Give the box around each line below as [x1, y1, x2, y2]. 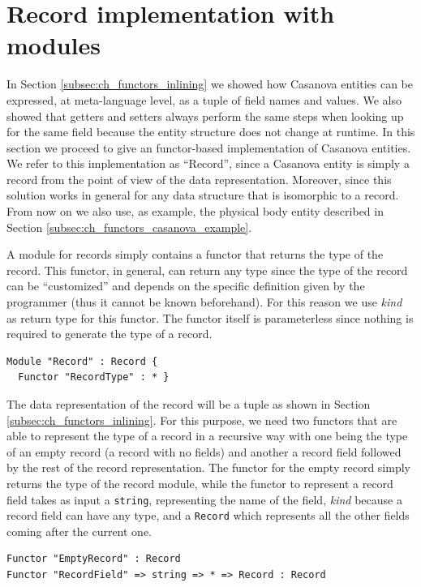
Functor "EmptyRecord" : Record [6, 553, 181, 565]
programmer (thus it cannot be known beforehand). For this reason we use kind [6, 293, 402, 311]
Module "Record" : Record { [6, 355, 158, 367]
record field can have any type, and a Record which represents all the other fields [6, 507, 410, 524]
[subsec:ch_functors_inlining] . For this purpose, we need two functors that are [6, 411, 397, 428]
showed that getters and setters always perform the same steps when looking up [6, 107, 404, 124]
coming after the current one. [6, 522, 153, 539]
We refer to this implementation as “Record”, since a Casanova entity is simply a [6, 155, 410, 172]
